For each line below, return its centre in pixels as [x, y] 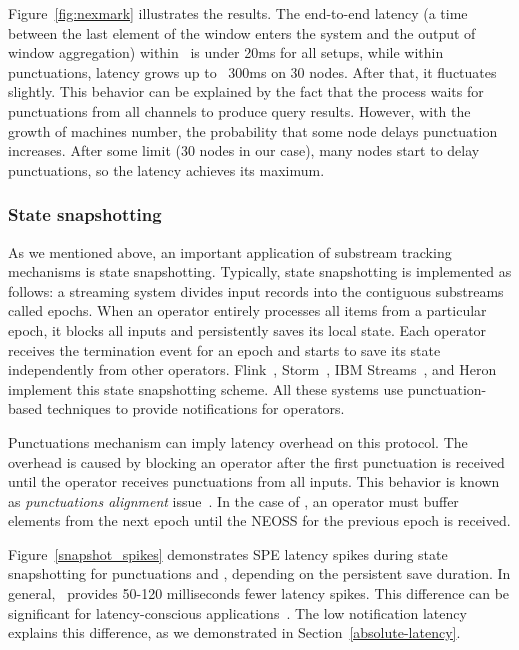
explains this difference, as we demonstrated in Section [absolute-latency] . [234, 632]
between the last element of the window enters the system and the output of [242, 32]
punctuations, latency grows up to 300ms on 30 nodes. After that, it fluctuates [252, 71]
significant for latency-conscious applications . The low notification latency [237, 612]
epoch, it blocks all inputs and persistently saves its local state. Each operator [247, 329]
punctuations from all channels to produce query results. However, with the [239, 110]
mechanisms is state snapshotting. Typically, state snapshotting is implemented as [260, 271]
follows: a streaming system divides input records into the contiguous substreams [256, 290]
